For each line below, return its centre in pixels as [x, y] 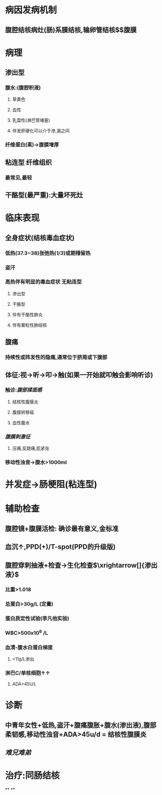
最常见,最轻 [19, 177]
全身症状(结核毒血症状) [40, 238]
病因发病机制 [31, 10]
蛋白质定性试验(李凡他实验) [37, 619]
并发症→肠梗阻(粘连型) [51, 485]
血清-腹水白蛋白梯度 [29, 647]
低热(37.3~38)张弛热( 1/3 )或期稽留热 [48, 253]
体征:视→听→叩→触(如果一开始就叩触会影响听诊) [79, 375]
